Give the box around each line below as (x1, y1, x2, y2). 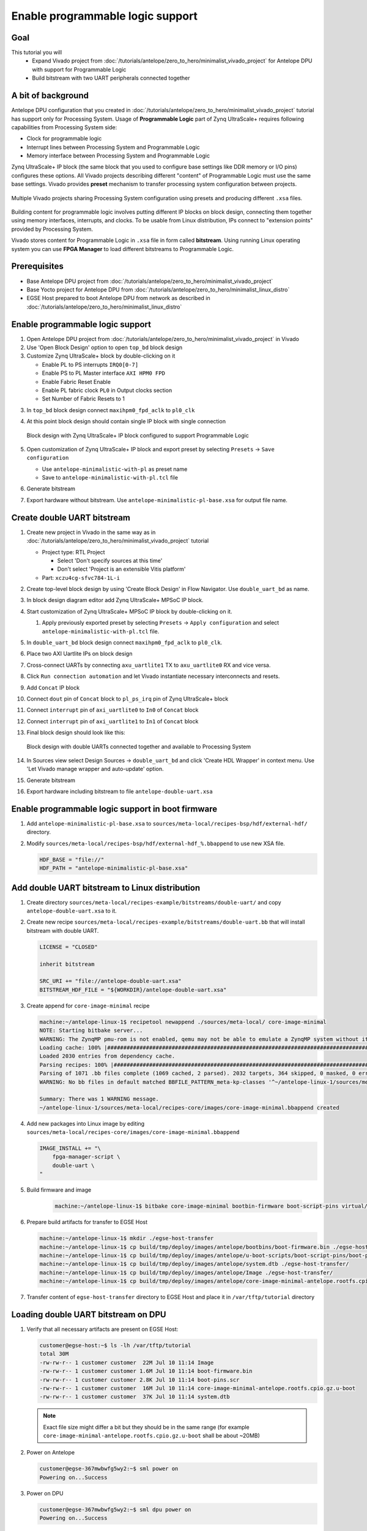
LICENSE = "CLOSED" (39, 943, 98, 950)
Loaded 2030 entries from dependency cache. (39, 1053, 176, 1059)
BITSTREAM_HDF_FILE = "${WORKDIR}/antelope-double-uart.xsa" (39, 986, 227, 993)
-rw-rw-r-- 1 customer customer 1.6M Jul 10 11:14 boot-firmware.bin (39, 1367, 253, 1375)
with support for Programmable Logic (32, 66, 127, 73)
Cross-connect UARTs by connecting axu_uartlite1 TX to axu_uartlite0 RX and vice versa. (26, 661, 271, 669)
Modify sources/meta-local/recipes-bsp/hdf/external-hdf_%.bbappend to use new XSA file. (26, 840, 286, 847)
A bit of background (11, 91, 89, 101)
